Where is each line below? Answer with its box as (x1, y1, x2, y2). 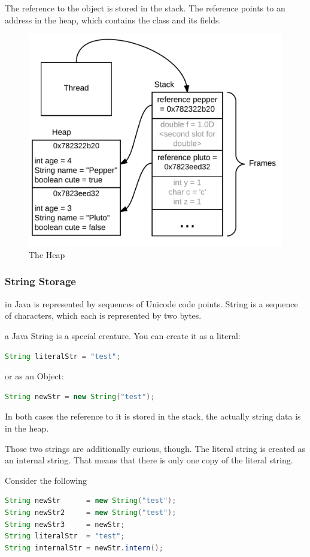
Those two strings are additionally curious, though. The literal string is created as (5, 442, 306, 454)
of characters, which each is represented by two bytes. (5, 309, 202, 322)
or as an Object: (5, 370, 64, 382)
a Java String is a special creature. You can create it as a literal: (5, 329, 241, 342)
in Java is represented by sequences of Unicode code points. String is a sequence (5, 297, 298, 310)
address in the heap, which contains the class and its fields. (5, 13, 221, 26)
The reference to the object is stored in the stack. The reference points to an (5, 2, 285, 14)
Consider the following (5, 474, 87, 486)
